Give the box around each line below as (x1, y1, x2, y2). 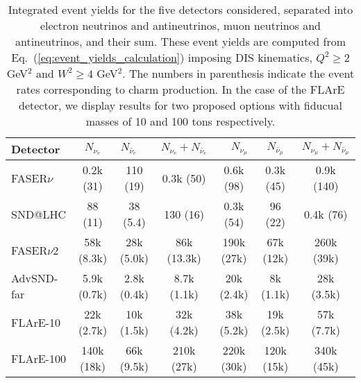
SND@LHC (11, 205, 67, 222)
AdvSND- (11, 270, 58, 286)
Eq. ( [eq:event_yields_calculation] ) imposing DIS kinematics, (11, 49, 312, 65)
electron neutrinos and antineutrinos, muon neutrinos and (40, 17, 321, 33)
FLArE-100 (11, 350, 66, 366)
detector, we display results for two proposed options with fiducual (19, 97, 342, 113)
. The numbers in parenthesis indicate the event (122, 65, 355, 81)
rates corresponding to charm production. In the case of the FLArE (16, 81, 345, 97)
